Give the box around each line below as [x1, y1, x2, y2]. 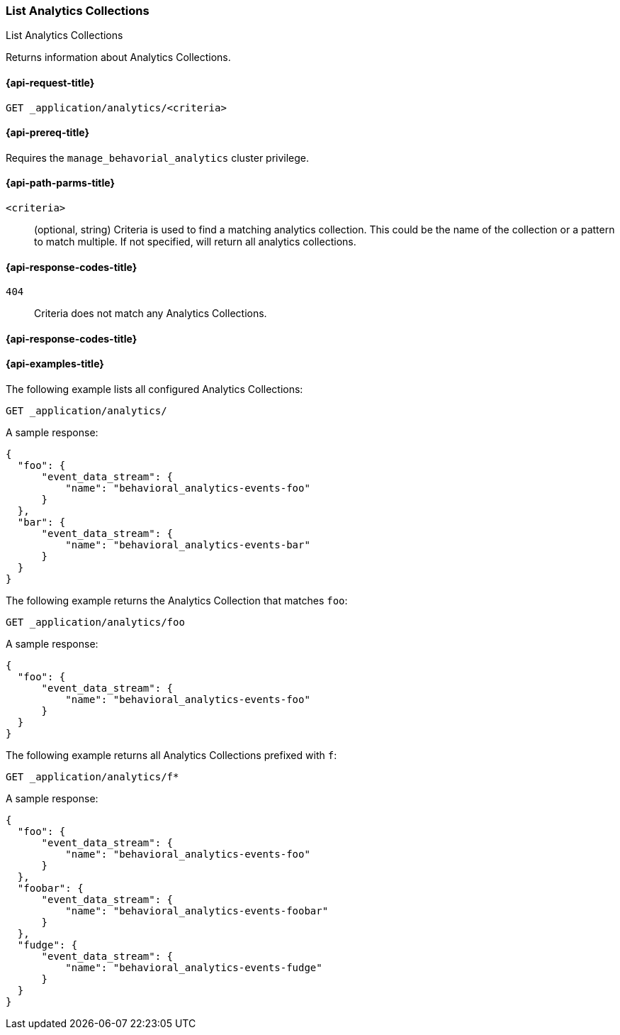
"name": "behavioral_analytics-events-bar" [65, 539, 310, 551]
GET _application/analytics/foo [6, 616, 185, 629]
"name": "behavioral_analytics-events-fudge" [65, 962, 322, 974]
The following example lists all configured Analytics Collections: [6, 383, 303, 396]
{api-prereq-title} [6, 126, 90, 139]
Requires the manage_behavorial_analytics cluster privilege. [6, 151, 310, 164]
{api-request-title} [6, 76, 95, 89]
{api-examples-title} [6, 358, 104, 370]
